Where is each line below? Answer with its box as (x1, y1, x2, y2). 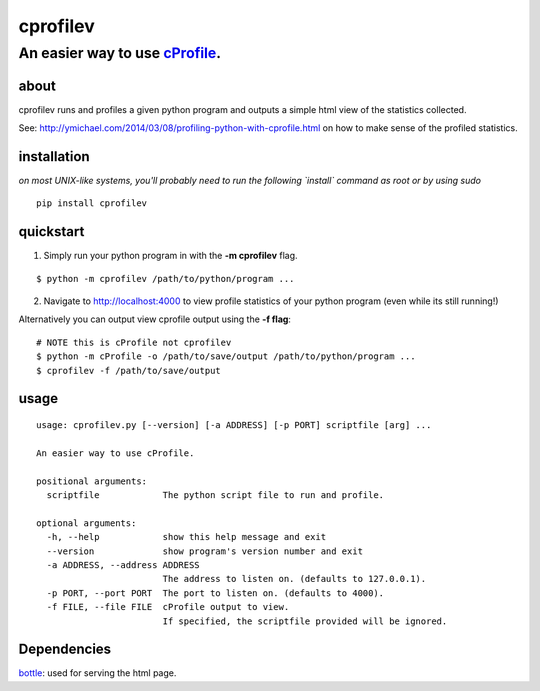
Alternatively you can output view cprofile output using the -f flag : (18, 313, 292, 325)
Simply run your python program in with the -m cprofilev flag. (43, 250, 299, 262)
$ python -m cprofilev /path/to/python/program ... (36, 273, 295, 284)
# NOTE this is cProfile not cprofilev (36, 336, 232, 348)
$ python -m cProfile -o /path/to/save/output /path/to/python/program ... (36, 351, 416, 362)
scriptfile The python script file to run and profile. (46, 490, 385, 501)
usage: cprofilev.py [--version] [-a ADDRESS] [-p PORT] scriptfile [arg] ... (36, 420, 432, 431)
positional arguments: (36, 475, 148, 487)
